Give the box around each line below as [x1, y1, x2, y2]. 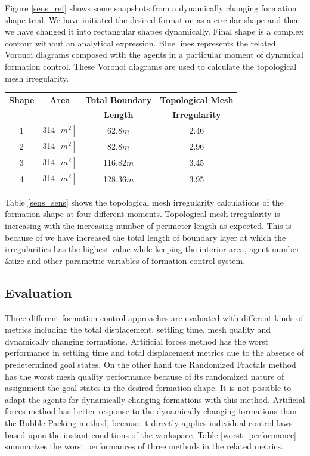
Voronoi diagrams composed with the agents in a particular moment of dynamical [5, 48, 303, 61]
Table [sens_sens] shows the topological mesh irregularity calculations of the [5, 196, 284, 208]
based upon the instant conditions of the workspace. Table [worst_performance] [5, 428, 297, 441]
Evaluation [5, 283, 72, 302]
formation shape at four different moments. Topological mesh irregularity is [5, 207, 280, 220]
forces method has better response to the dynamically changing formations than [5, 405, 297, 417]
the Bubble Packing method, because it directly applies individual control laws [5, 416, 293, 429]
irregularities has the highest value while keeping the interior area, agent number [5, 243, 300, 255]
